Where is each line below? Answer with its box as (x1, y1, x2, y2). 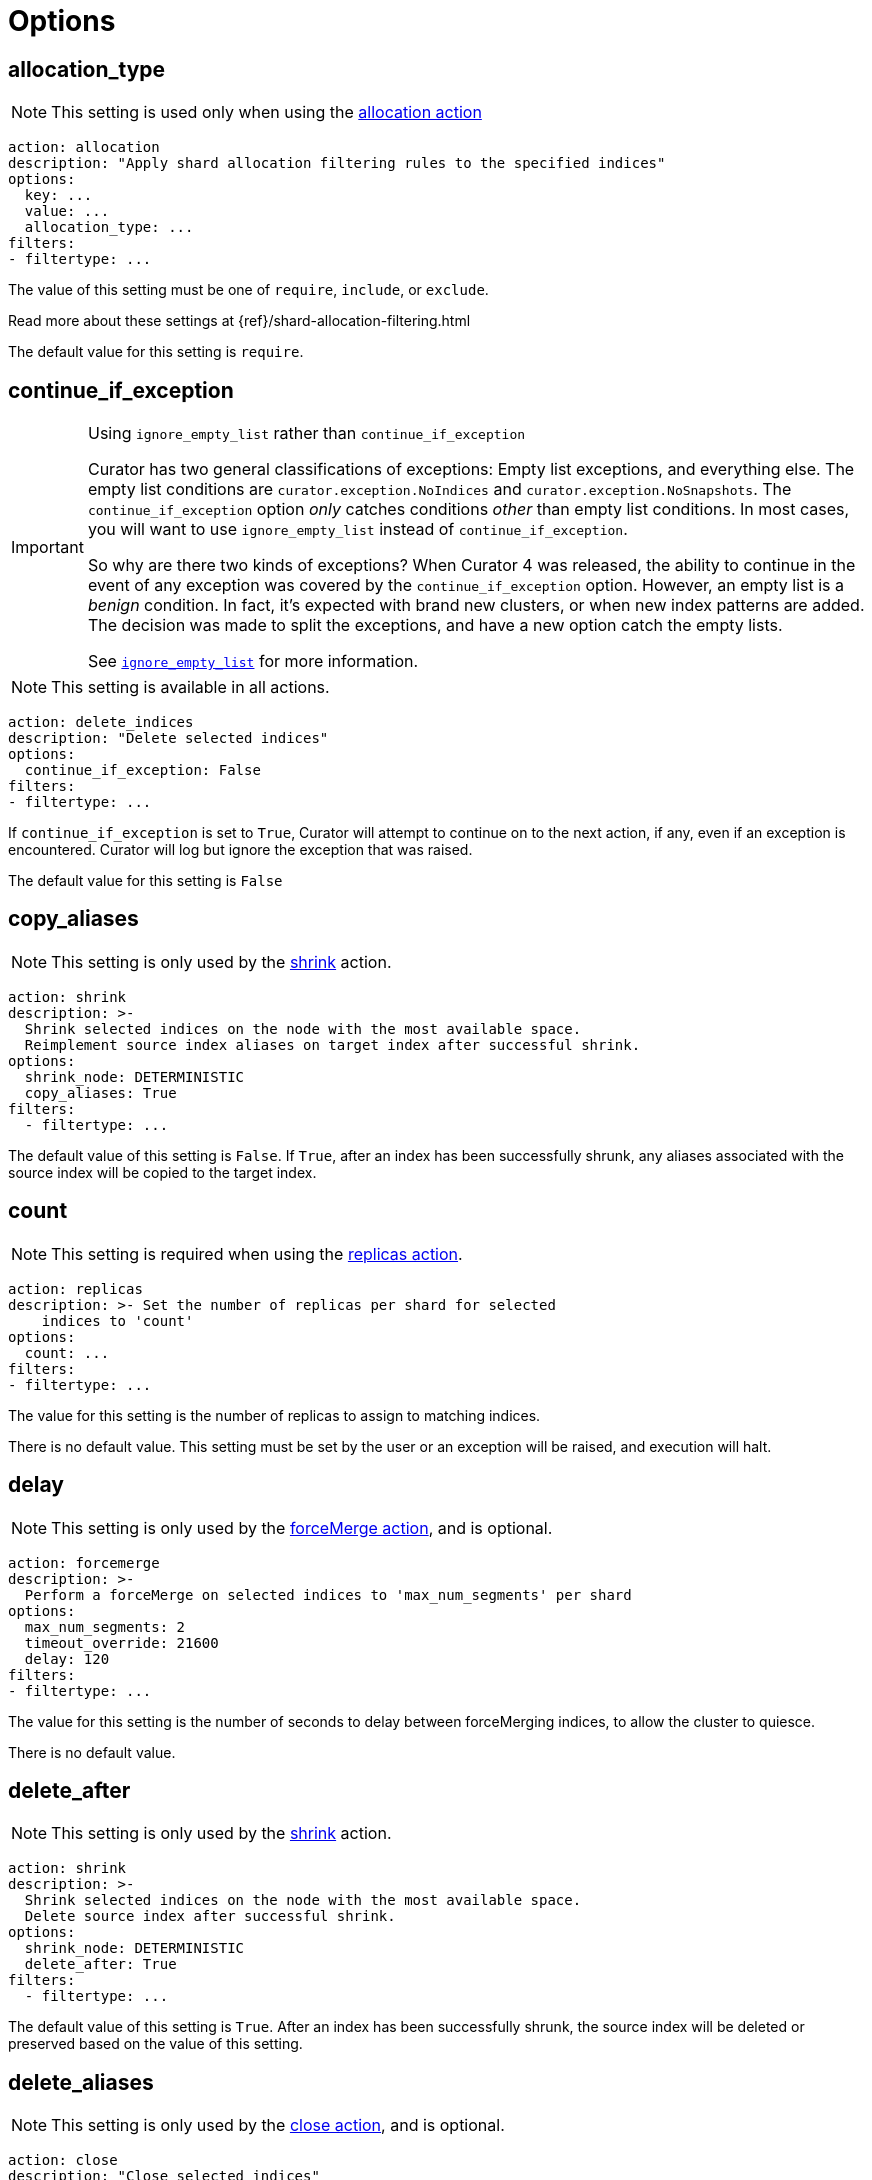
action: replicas (8, 1280, 143, 1297)
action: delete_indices (8, 714, 194, 731)
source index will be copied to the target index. (8, 1163, 317, 1181)
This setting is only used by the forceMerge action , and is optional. (51, 1517, 553, 1538)
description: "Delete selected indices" (8, 730, 329, 747)
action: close (8, 2152, 118, 2169)
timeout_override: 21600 (24, 1634, 219, 1651)
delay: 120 (24, 1650, 110, 1667)
